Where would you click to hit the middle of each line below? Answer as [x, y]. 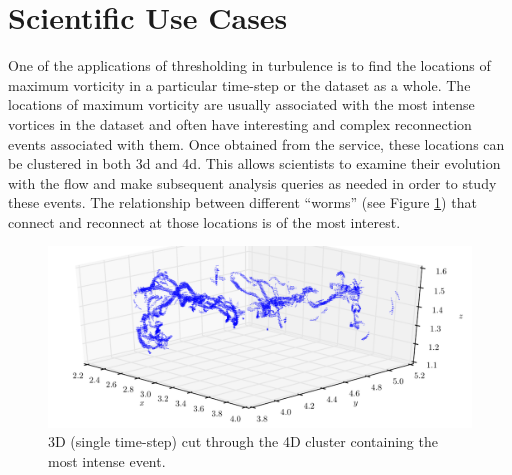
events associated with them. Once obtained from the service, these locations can [256, 143]
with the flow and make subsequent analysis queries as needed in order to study [252, 182]
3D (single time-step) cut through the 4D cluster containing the [243, 441]
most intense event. [107, 461]
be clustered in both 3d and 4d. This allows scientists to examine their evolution [254, 163]
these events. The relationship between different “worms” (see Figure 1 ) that [242, 202]
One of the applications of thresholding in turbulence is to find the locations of [249, 65]
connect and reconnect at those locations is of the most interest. [204, 221]
